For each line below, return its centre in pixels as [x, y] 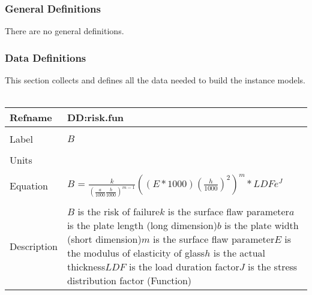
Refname [31, 118]
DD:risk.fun [95, 118]
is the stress [272, 267]
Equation [29, 186]
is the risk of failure [119, 212]
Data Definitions [46, 57]
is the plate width [262, 225]
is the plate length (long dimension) [142, 225]
